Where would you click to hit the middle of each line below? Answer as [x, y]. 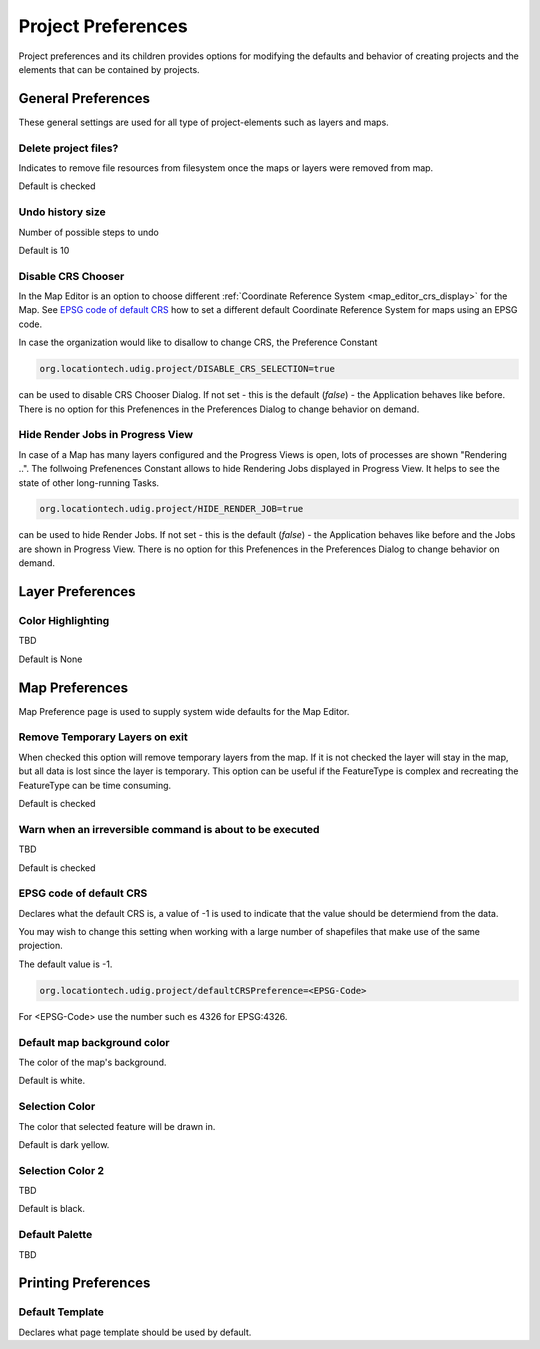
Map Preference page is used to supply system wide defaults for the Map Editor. [184, 711]
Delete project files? [68, 148]
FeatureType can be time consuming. [95, 785]
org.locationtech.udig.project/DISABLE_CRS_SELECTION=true [187, 369]
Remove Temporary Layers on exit [103, 737]
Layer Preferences [77, 591]
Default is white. [51, 1081]
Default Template [61, 1312]
